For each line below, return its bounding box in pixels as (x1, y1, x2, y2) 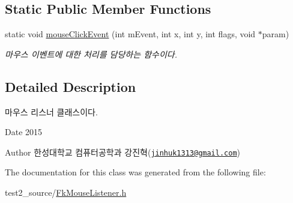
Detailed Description (5, 77, 136, 95)
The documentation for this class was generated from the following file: (5, 166, 266, 178)
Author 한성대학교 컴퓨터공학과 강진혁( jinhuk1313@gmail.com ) (5, 145, 241, 158)
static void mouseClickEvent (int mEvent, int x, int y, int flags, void (5, 28, 256, 40)
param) (262, 28, 289, 40)
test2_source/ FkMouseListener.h (5, 186, 127, 199)
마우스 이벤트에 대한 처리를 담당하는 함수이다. (5, 47, 177, 60)
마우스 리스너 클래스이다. (5, 105, 98, 118)
